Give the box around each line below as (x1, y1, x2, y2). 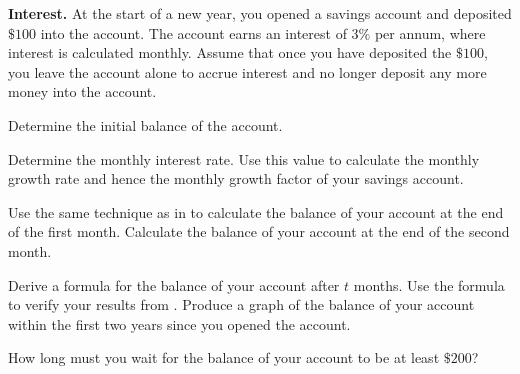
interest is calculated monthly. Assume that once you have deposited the (8, 42, 452, 63)
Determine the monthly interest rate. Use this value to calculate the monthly (8, 148, 480, 169)
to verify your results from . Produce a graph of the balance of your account (8, 294, 475, 315)
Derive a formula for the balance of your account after (8, 274, 340, 295)
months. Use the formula (353, 274, 505, 295)
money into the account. (8, 81, 157, 102)
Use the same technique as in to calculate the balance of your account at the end (8, 201, 504, 222)
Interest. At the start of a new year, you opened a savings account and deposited (8, 3, 512, 23)
